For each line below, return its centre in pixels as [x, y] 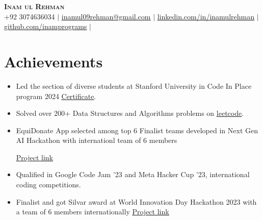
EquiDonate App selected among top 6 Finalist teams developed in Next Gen [137, 130]
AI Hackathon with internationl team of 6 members [97, 140]
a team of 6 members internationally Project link [93, 212]
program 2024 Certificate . [56, 96]
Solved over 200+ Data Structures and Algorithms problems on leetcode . [130, 113]
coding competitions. [48, 185]
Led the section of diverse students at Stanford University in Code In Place [134, 85]
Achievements [54, 61]
